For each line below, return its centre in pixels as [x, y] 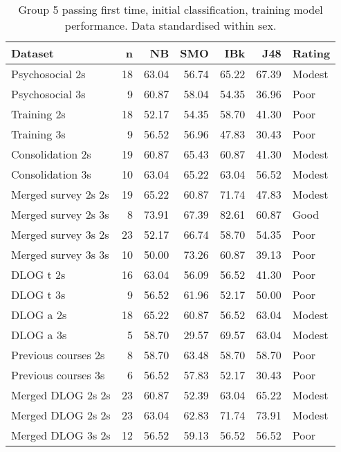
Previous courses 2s [58, 355]
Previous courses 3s [58, 375]
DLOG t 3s [38, 295]
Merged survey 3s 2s [60, 234]
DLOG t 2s [38, 274]
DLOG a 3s [39, 335]
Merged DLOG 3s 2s [61, 435]
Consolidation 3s [51, 174]
